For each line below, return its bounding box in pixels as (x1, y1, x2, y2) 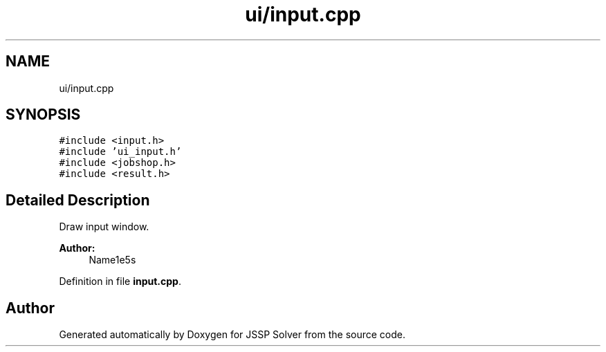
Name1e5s (89, 254, 136, 266)
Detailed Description (6, 191, 150, 209)
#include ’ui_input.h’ (59, 146, 182, 158)
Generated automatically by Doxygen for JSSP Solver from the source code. (59, 328, 406, 341)
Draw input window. (59, 221, 149, 233)
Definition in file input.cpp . (59, 275, 181, 288)
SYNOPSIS (6, 106, 81, 124)
